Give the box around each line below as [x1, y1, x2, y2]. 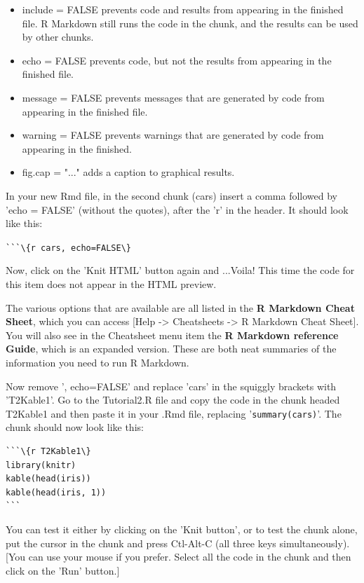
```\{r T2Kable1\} [6, 446, 91, 456]
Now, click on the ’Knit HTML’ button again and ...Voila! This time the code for [6, 263, 355, 277]
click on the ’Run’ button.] [6, 563, 120, 577]
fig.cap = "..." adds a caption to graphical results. [22, 165, 235, 179]
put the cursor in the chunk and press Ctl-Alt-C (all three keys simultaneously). [6, 535, 350, 550]
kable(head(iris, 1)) [6, 487, 107, 498]
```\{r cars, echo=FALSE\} [6, 242, 131, 253]
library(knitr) [6, 460, 76, 470]
